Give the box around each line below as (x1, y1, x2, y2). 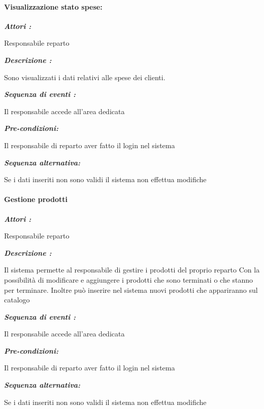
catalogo (4, 294, 30, 305)
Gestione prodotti (4, 194, 68, 204)
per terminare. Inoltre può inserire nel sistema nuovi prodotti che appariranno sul (4, 284, 258, 295)
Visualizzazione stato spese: (4, 1, 103, 12)
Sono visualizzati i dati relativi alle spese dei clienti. (4, 72, 166, 82)
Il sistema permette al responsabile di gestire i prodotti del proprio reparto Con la (4, 264, 260, 275)
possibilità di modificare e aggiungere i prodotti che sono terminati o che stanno (4, 274, 253, 285)
